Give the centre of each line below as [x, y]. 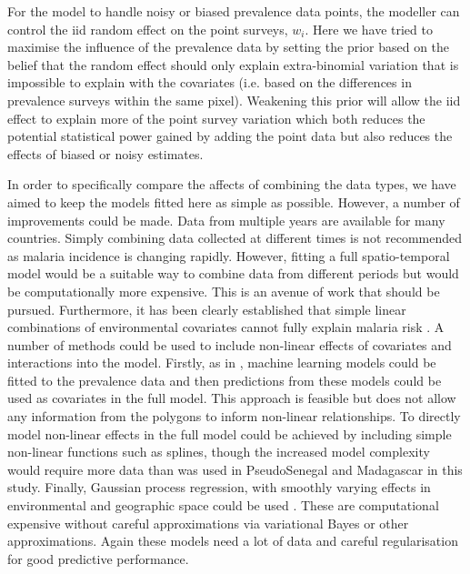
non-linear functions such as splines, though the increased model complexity [219, 452]
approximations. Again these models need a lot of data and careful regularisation [233, 541]
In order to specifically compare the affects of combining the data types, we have [232, 184]
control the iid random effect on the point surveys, [148, 29]
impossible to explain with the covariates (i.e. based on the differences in [210, 82]
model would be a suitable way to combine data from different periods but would [233, 273]
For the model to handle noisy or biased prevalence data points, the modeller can [234, 11]
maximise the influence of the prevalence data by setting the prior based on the [229, 47]
